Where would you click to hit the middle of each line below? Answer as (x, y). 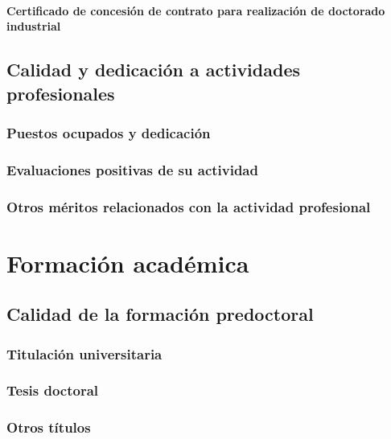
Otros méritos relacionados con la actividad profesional (189, 206)
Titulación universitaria (84, 353)
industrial (34, 26)
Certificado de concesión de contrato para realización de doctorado (196, 10)
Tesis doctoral (53, 390)
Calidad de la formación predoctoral (160, 314)
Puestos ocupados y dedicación (109, 132)
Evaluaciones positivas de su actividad (132, 169)
